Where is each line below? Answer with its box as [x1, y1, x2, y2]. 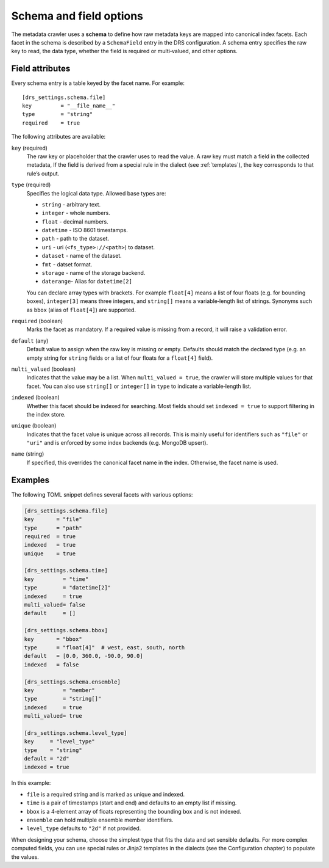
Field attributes [11, 64, 71, 74]
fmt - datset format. [41, 260, 93, 268]
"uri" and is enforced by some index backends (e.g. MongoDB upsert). [26, 439, 208, 447]
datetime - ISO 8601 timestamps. [41, 227, 128, 234]
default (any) [11, 337, 49, 345]
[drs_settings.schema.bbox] [24, 627, 108, 634]
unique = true [24, 550, 76, 557]
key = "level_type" [24, 738, 96, 745]
